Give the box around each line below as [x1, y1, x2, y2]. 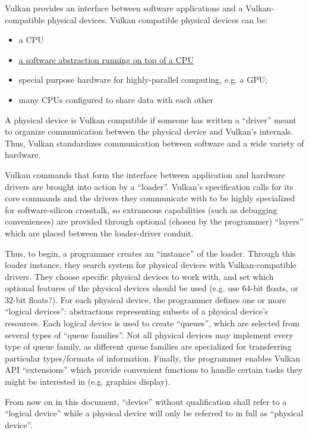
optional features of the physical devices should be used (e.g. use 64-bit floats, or [5, 282, 298, 294]
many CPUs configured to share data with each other [18, 93, 213, 105]
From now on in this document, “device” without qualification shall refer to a [5, 395, 287, 407]
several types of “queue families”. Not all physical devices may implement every [5, 328, 294, 341]
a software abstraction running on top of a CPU [18, 53, 194, 66]
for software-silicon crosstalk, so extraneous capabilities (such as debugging [5, 203, 278, 216]
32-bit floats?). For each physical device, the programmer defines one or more [5, 293, 286, 306]
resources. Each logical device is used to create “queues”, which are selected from [5, 317, 299, 329]
